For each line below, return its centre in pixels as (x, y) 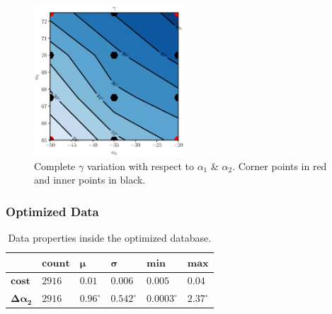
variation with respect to (140, 166)
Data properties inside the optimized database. (110, 237)
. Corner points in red (280, 166)
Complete (55, 166)
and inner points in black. (90, 180)
